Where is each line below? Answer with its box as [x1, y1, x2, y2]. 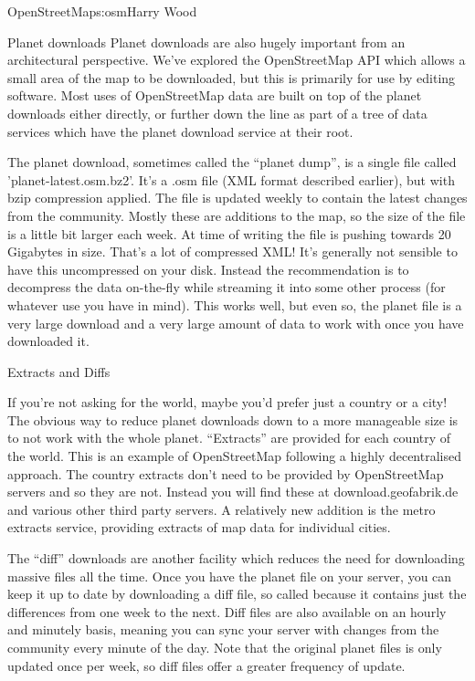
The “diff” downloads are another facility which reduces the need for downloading [7, 549, 465, 568]
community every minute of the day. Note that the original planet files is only [7, 638, 442, 656]
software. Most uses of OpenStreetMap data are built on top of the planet [7, 86, 422, 105]
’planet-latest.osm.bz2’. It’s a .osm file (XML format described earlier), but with [7, 170, 455, 189]
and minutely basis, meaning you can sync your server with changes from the [7, 620, 439, 639]
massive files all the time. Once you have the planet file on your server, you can [7, 566, 452, 585]
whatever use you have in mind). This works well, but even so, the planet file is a [7, 295, 462, 314]
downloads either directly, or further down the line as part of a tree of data [7, 103, 427, 122]
